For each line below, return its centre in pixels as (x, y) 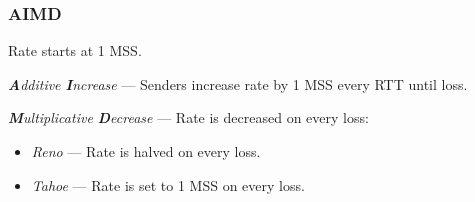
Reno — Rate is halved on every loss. (146, 151)
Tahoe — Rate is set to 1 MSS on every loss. (168, 184)
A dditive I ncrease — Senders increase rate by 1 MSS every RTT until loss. (238, 83)
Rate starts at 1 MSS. (75, 50)
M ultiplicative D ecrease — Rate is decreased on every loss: (188, 117)
